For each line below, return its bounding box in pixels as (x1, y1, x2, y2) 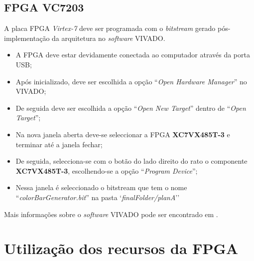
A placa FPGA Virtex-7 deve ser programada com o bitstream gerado (4, 23, 216, 33)
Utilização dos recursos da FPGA (4, 238, 239, 259)
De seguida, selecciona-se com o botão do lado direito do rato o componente (15, 156, 248, 166)
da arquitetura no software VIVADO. (52, 32, 165, 43)
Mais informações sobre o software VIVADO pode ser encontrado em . (4, 209, 218, 219)
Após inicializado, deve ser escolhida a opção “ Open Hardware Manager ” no (15, 76, 247, 86)
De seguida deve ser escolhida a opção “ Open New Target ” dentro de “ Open (15, 102, 246, 113)
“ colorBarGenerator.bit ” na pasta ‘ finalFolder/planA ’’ (15, 192, 180, 202)
